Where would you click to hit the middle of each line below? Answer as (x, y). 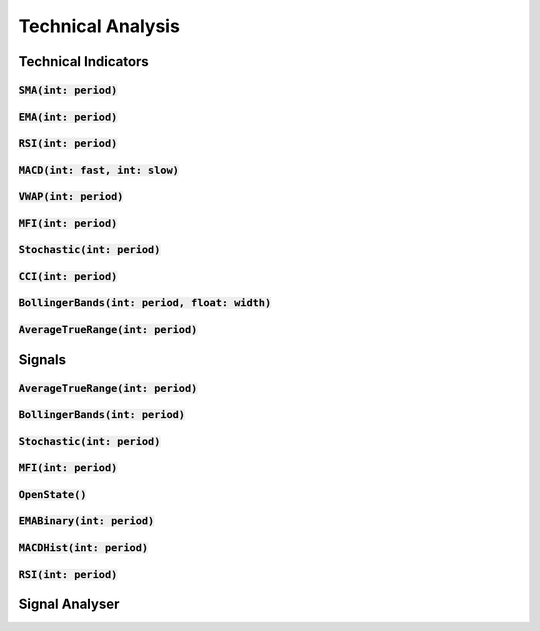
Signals (42, 359)
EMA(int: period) (68, 117)
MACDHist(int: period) (83, 547)
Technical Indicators (83, 61)
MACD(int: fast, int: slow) (99, 170)
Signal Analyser (69, 604)
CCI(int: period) (68, 276)
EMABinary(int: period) (86, 521)
